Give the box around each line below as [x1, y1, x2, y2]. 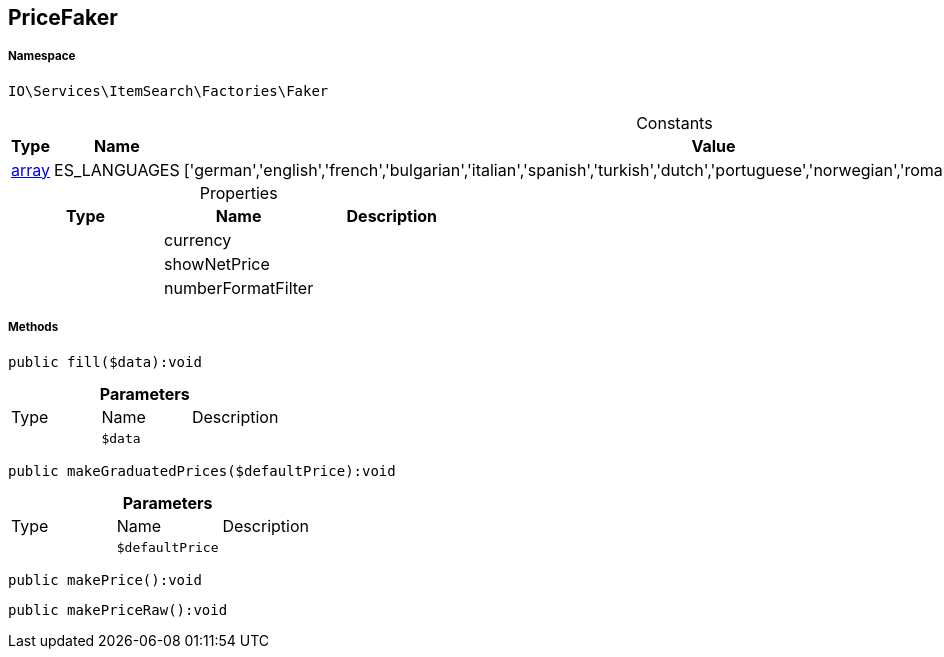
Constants [636, 112, 713, 133]
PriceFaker [8, 5, 118, 30]
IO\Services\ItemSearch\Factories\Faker [8, 82, 329, 99]
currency [164, 229, 232, 250]
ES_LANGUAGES [54, 159, 180, 180]
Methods [8, 320, 59, 335]
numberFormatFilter [164, 277, 314, 298]
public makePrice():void [8, 571, 202, 588]
